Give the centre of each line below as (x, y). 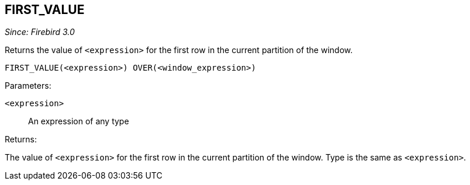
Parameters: (28, 86)
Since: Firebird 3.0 (40, 32)
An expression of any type (79, 121)
